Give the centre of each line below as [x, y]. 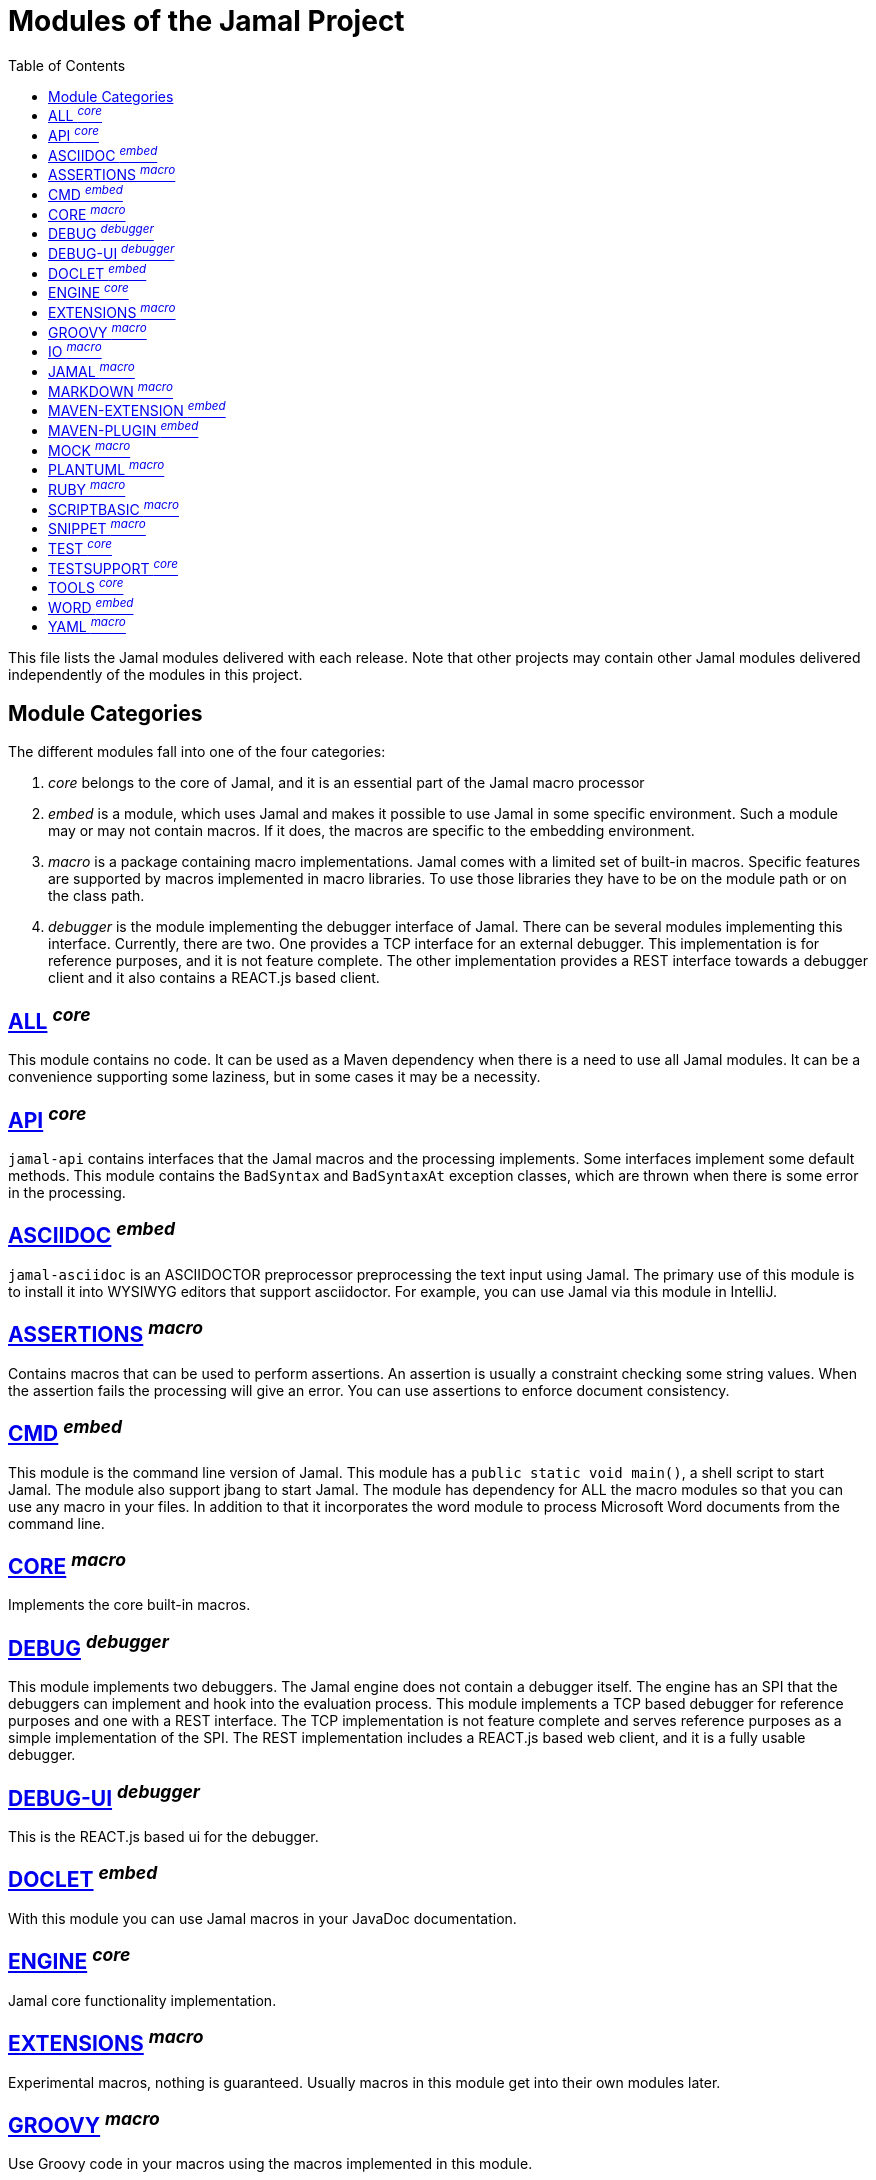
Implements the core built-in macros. [129, 1605]
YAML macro [87, 625]
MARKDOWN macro [111, 389]
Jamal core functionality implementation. [142, 2000]
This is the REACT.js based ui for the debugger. [163, 1837]
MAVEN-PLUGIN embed [123, 429]
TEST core [80, 547]
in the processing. [67, 1192]
